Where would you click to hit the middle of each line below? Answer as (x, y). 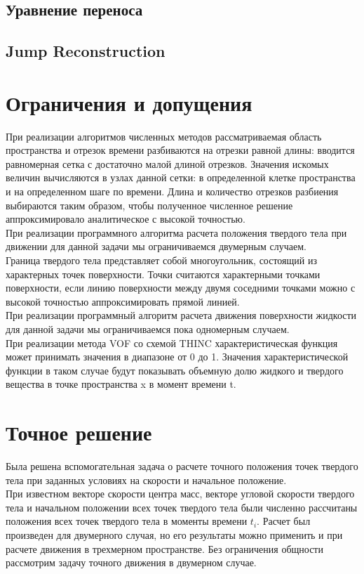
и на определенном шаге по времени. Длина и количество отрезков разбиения (172, 191)
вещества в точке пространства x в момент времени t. (121, 384)
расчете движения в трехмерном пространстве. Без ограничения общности (164, 548)
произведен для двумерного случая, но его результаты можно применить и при (174, 535)
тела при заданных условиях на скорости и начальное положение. (146, 480)
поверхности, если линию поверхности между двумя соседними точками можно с (181, 288)
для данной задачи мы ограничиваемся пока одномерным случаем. (148, 329)
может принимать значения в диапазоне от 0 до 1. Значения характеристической (177, 357)
